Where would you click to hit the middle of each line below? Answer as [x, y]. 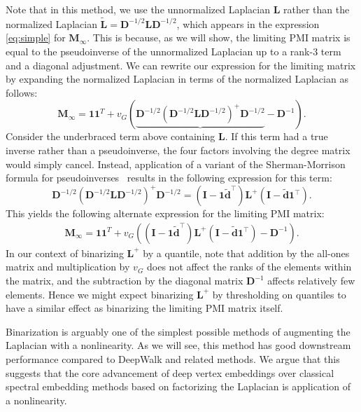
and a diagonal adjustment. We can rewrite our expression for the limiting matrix [181, 65]
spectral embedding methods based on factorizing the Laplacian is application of [178, 386]
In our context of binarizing [65, 253]
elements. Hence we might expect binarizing [100, 294]
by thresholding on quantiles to [279, 294]
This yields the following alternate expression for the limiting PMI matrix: [165, 213]
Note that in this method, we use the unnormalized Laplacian [138, 9]
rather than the [317, 9]
